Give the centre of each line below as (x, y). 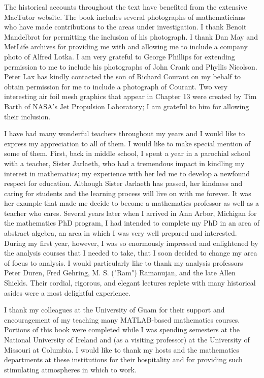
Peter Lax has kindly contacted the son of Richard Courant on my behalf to (122, 76)
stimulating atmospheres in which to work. (70, 369)
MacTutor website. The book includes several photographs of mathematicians (125, 17)
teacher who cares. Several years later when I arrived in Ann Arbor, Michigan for (130, 213)
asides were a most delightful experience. (67, 292)
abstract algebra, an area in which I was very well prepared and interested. (121, 233)
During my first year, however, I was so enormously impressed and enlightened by (131, 243)
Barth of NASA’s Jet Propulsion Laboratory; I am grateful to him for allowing (127, 106)
